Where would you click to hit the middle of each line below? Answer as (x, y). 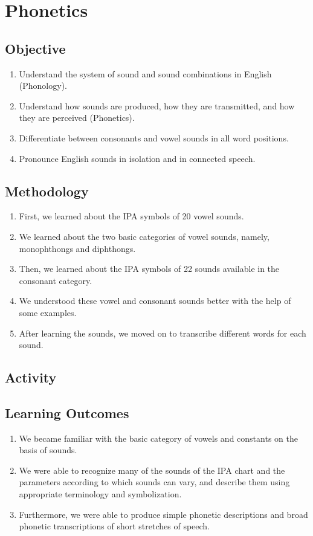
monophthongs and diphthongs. (77, 248)
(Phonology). (43, 86)
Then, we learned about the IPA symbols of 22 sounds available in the (149, 269)
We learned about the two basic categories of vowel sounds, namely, (144, 236)
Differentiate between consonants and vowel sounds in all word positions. (154, 137)
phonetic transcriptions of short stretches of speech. (115, 526)
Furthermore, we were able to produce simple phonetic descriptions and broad (163, 514)
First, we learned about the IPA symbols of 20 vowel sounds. (131, 216)
